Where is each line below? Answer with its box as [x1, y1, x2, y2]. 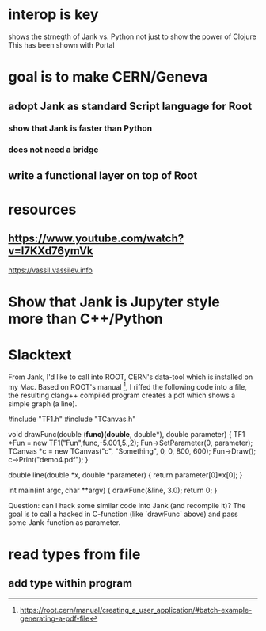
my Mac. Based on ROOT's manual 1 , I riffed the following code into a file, [8, 380, 247, 391]
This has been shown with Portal [8, 40, 115, 49]
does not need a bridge [8, 144, 99, 155]
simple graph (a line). [8, 398, 78, 409]
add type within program [8, 576, 133, 591]
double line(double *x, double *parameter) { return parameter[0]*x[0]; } [8, 469, 243, 480]
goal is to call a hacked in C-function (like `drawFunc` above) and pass [8, 509, 239, 519]
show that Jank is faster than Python [8, 123, 153, 134]
